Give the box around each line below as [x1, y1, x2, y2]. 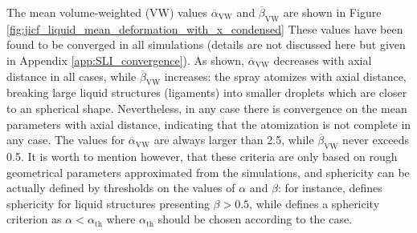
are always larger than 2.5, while [153, 131, 314, 148]
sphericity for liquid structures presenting [6, 195, 210, 211]
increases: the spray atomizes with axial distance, [164, 67, 407, 84]
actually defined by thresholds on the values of [6, 179, 235, 196]
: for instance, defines [278, 179, 382, 196]
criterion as [6, 211, 62, 227]
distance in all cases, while [6, 67, 137, 84]
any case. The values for [6, 131, 125, 148]
